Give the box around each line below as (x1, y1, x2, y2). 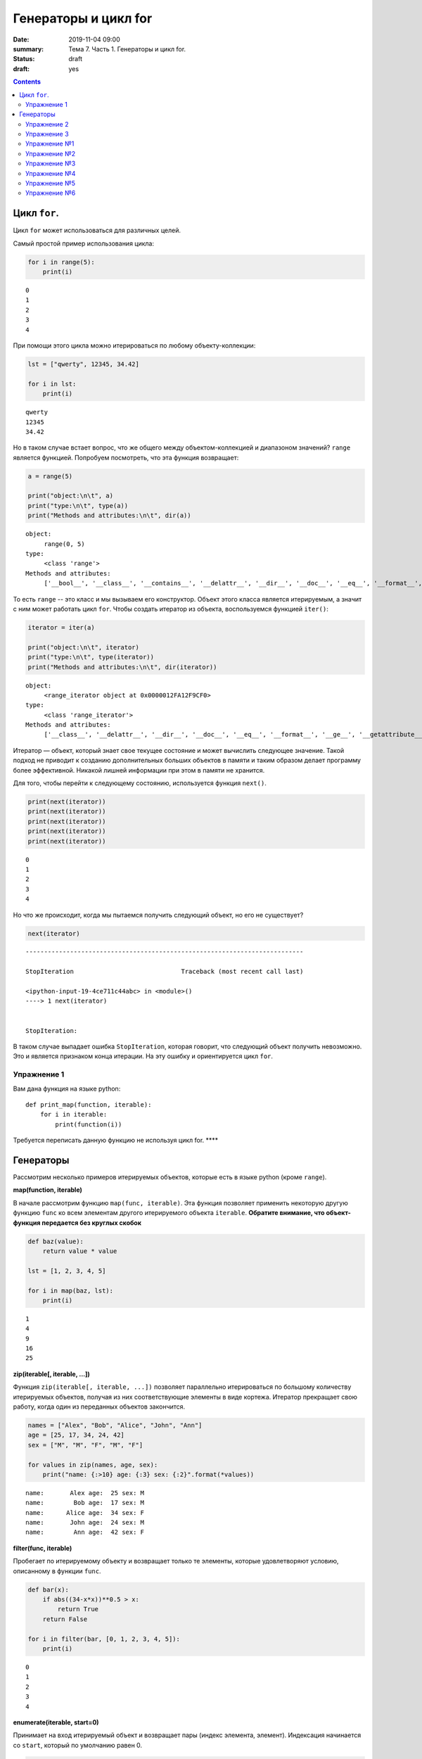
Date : (13, 35, 30, 44)
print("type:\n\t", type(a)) (27, 502, 129, 509)
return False (42, 1615, 88, 1623)
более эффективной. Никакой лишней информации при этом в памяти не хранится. (13, 766, 265, 774)
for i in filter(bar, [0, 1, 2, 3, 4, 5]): (27, 1634, 181, 1643)
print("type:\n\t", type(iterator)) (27, 653, 155, 661)
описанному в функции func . (13, 1566, 101, 1575)
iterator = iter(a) (27, 623, 95, 631)
